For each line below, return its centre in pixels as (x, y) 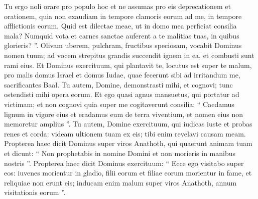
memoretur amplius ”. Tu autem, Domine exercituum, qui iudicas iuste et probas (128, 124)
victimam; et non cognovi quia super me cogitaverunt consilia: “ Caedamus (119, 104)
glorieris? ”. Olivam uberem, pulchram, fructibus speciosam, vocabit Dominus (123, 45)
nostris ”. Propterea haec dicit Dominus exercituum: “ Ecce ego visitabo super (124, 163)
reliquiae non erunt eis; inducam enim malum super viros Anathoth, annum (120, 182)
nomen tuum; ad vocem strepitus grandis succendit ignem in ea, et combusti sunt (129, 55)
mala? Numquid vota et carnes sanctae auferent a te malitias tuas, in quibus (122, 35)
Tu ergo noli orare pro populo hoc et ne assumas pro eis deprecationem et (118, 6)
